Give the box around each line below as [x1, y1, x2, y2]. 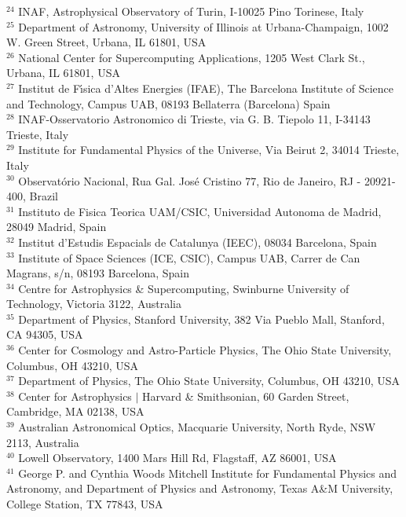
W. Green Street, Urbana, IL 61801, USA [6, 34, 207, 50]
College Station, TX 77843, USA [6, 496, 163, 511]
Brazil [29, 188, 58, 204]
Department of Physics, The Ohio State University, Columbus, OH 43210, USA [18, 372, 400, 389]
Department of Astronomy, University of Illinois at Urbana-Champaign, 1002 [18, 18, 389, 35]
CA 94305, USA [6, 326, 83, 343]
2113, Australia [6, 434, 79, 450]
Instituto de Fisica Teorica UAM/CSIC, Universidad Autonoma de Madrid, [18, 203, 382, 219]
